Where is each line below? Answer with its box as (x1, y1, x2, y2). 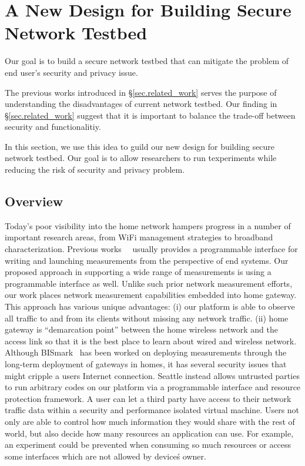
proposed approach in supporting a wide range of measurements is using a (5, 266, 272, 278)
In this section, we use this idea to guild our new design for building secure (5, 140, 275, 152)
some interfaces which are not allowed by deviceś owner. (5, 450, 206, 462)
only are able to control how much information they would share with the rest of (5, 415, 295, 427)
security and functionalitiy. (5, 120, 101, 133)
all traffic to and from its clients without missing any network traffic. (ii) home (5, 311, 289, 324)
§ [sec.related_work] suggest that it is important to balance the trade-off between (5, 109, 296, 121)
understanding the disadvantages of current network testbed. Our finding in (5, 98, 277, 110)
